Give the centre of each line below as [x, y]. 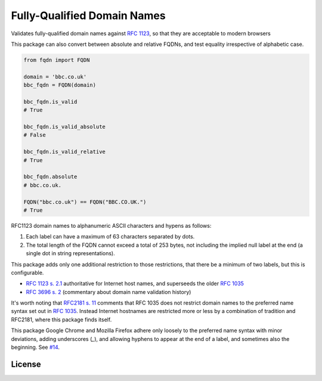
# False [35, 135]
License [26, 364]
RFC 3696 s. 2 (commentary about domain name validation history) [109, 292]
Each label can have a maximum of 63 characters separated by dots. [110, 237]
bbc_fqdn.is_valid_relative [64, 152]
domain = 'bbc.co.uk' [55, 77]
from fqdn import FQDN [57, 60]
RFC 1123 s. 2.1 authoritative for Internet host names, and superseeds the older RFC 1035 [135, 284]
